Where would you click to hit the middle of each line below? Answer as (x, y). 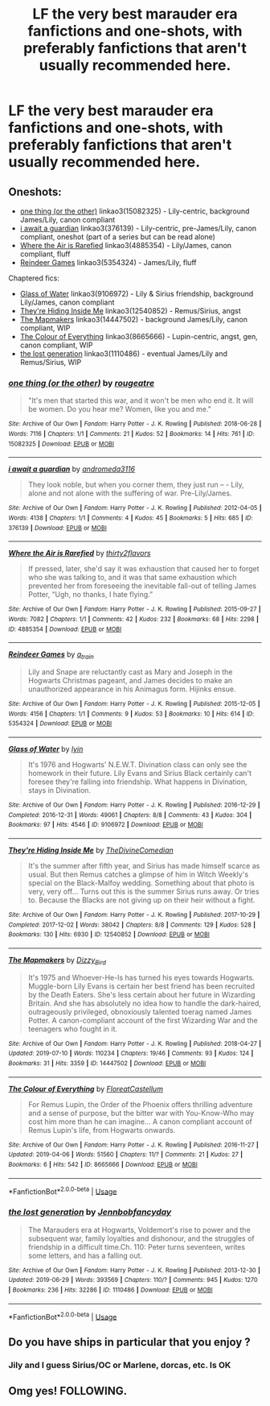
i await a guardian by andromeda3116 (72, 469)
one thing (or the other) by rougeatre (82, 383)
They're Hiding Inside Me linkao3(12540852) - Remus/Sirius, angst (130, 311)
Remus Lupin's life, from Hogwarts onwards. (102, 1130)
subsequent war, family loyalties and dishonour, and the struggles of (141, 1238)
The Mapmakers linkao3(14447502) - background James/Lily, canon (133, 319)
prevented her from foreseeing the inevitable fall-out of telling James (142, 586)
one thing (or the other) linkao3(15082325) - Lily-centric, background (135, 211)
